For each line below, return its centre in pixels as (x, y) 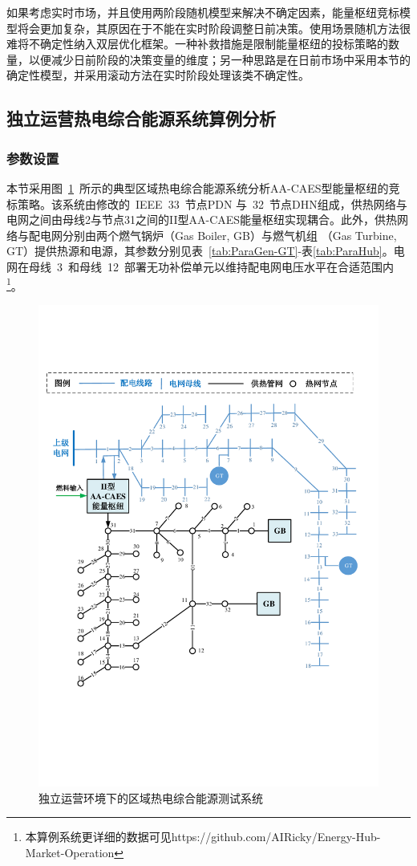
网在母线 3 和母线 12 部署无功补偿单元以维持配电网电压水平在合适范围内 (200, 266)
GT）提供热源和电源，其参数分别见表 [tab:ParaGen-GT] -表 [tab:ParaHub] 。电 (206, 251)
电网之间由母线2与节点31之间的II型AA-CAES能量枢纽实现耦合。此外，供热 (202, 220)
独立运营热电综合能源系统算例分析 (141, 118)
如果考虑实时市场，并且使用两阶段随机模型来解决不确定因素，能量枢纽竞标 (203, 12)
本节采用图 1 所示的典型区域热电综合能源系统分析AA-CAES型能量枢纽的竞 (203, 187)
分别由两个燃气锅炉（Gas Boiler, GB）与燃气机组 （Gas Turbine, (229, 235)
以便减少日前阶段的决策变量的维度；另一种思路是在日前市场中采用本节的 (219, 59)
